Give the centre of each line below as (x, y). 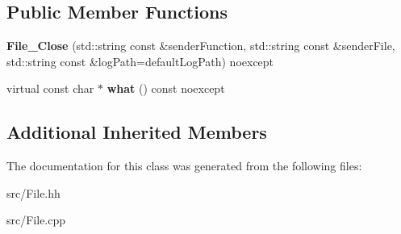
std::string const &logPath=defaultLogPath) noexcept (140, 61)
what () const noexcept (166, 88)
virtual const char (50, 88)
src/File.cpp (36, 220)
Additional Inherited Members (137, 132)
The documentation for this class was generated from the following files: (184, 166)
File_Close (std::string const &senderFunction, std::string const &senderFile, (201, 46)
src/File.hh (33, 192)
